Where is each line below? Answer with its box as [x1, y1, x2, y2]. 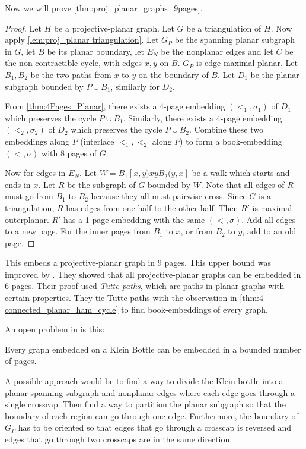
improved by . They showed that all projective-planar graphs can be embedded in [5, 268, 301, 280]
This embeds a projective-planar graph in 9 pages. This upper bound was [5, 256, 271, 269]
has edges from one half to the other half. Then [66, 201, 238, 213]
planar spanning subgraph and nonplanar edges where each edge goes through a [5, 386, 295, 398]
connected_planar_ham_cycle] [5, 303, 119, 315]
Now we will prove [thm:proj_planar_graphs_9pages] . [5, 2, 203, 14]
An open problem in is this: [5, 323, 105, 335]
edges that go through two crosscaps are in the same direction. [5, 433, 232, 445]
